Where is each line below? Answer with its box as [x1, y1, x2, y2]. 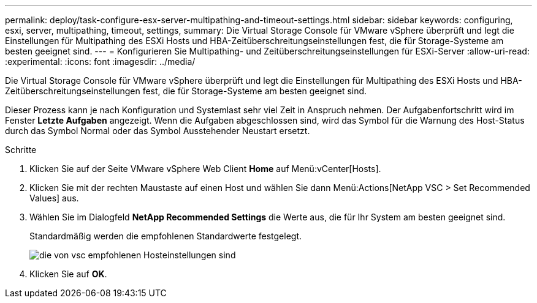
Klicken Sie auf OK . [29, 269, 107, 279]
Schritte [5, 144, 37, 155]
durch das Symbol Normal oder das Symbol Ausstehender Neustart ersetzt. [5, 125, 310, 136]
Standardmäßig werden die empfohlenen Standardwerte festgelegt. [29, 231, 302, 241]
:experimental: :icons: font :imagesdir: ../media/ [5, 56, 196, 67]
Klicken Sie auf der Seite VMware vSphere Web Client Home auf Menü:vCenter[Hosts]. [29, 163, 381, 174]
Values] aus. [29, 193, 79, 203]
